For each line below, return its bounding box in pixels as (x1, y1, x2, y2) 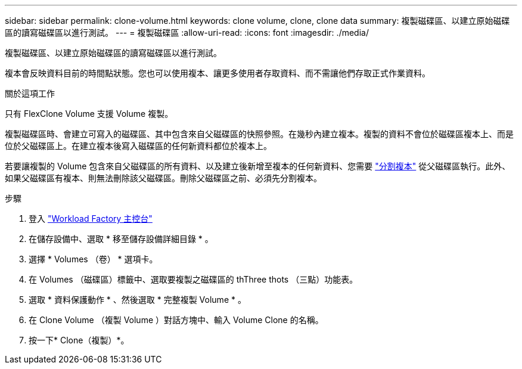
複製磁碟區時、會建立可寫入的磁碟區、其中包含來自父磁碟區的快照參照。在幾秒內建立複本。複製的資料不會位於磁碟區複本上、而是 (5, 129, 514, 139)
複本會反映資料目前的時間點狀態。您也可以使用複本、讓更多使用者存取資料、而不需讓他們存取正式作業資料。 (5, 68, 430, 78)
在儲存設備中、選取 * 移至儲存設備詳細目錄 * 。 (29, 234, 213, 244)
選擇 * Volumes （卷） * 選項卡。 (29, 254, 158, 264)
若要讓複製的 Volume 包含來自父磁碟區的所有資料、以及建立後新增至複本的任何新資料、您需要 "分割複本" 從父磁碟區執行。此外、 (5, 161, 511, 171)
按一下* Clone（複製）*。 (29, 335, 129, 345)
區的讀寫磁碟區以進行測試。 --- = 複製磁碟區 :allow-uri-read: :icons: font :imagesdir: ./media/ (5, 27, 369, 38)
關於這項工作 (5, 88, 55, 98)
